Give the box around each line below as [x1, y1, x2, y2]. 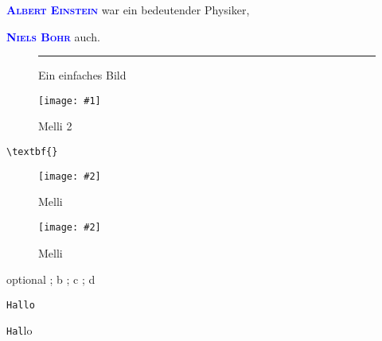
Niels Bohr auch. [6, 28, 100, 45]
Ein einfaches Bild [38, 67, 127, 83]
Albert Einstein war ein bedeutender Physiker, [6, 2, 250, 17]
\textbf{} [6, 146, 58, 158]
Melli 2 [38, 118, 72, 134]
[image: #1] [38, 95, 101, 107]
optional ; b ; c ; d [6, 271, 95, 288]
